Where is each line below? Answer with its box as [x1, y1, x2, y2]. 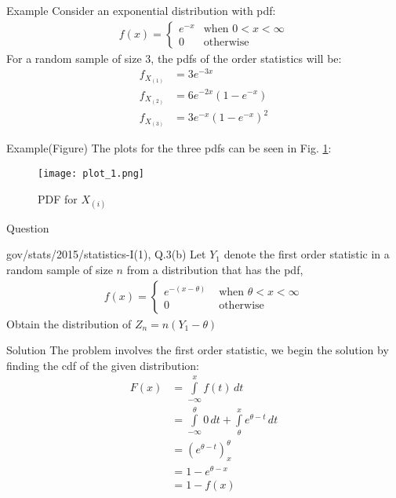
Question [6, 219, 49, 236]
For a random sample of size [6, 49, 142, 66]
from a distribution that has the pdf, [126, 261, 303, 277]
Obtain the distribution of [6, 315, 132, 331]
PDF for [38, 190, 78, 207]
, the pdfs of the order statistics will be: [151, 49, 342, 66]
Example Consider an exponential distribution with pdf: [6, 2, 276, 18]
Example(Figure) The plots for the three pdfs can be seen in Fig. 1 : [6, 140, 332, 156]
